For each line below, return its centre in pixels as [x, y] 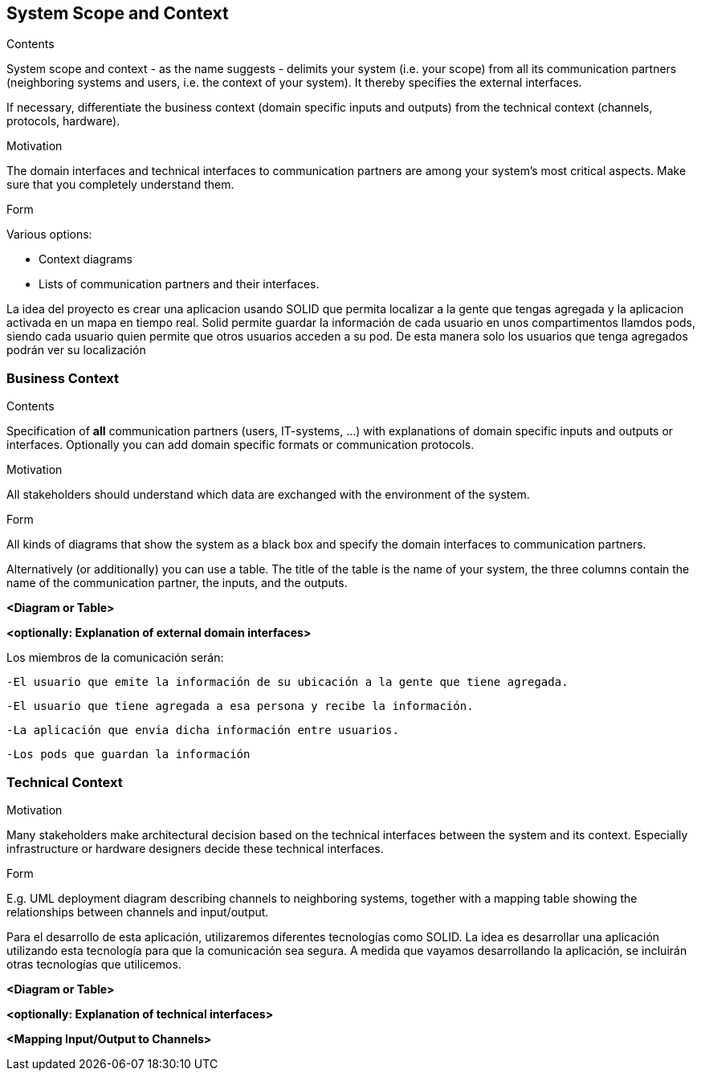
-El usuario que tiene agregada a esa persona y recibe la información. [240, 706]
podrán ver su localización [76, 350]
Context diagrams [86, 259]
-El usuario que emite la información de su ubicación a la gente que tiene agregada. [287, 682]
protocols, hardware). [63, 121]
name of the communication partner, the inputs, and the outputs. [177, 583]
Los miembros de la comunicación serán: [115, 658]
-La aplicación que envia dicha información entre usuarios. [203, 730]
